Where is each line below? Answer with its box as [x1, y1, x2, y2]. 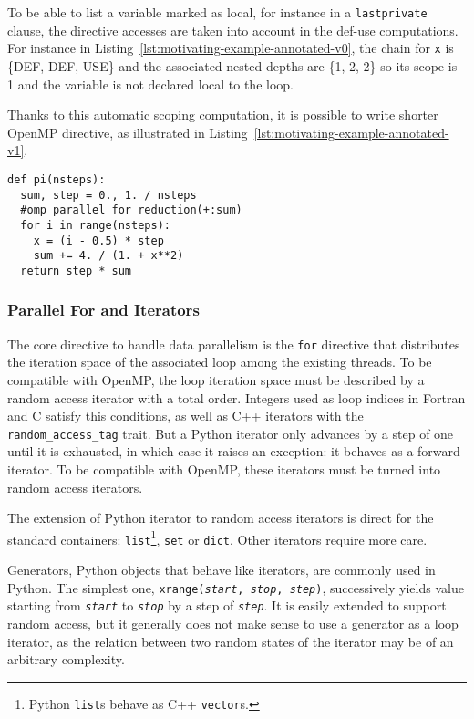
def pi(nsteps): [7, 172, 106, 186]
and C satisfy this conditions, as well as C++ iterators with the [7, 406, 364, 425]
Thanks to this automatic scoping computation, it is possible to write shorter [7, 105, 438, 124]
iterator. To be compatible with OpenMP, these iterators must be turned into [7, 459, 441, 478]
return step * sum [20, 264, 132, 277]
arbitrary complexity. [7, 650, 125, 669]
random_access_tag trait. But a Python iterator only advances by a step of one [7, 423, 454, 443]
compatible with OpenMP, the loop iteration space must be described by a [7, 370, 425, 389]
